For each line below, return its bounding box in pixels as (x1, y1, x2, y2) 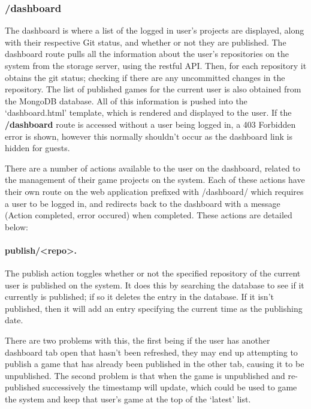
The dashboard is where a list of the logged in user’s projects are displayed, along (5, 24, 304, 37)
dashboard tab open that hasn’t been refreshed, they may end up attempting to (5, 345, 298, 358)
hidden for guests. (5, 142, 70, 154)
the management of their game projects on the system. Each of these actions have (5, 173, 305, 186)
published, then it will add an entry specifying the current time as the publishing (5, 302, 303, 314)
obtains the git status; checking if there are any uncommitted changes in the (5, 71, 285, 83)
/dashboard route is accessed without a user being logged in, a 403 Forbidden (5, 118, 296, 130)
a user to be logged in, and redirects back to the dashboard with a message (5, 197, 280, 209)
